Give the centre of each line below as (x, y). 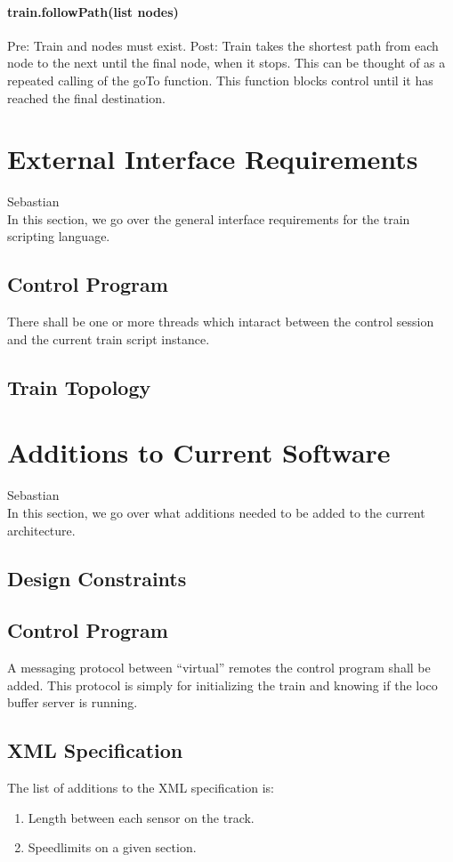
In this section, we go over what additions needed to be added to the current (216, 512)
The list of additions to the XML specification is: (141, 788)
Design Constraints (97, 578)
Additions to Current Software (199, 452)
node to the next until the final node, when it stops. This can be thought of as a (226, 63)
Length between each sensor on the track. (141, 817)
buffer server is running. (73, 702)
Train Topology (79, 387)
